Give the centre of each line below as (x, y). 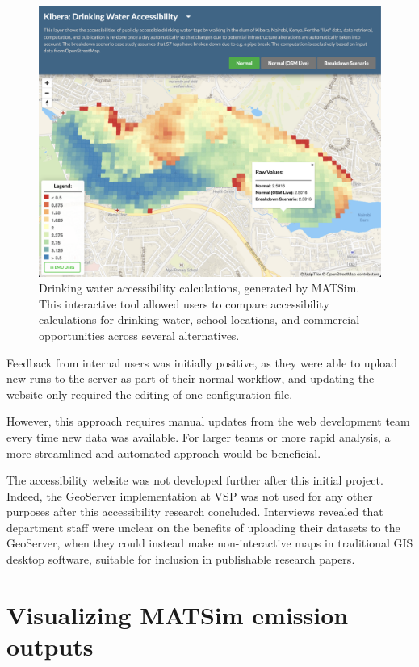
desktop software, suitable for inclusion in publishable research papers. (181, 559)
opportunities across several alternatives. (139, 335)
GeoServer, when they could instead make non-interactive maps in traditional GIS (210, 543)
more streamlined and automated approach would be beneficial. (164, 453)
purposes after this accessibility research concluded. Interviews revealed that (195, 512)
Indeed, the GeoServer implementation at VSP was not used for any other (190, 495)
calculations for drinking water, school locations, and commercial (199, 319)
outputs (50, 646)
